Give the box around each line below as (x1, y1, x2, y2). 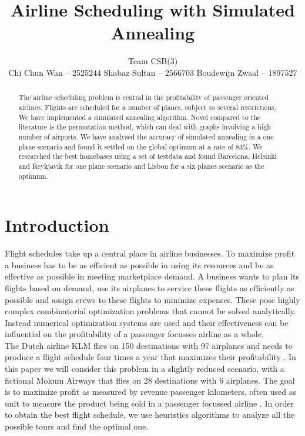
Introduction (5, 213, 109, 237)
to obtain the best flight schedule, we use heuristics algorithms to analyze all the (5, 408, 295, 421)
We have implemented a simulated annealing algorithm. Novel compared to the (18, 112, 261, 122)
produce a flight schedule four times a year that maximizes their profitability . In (5, 351, 296, 363)
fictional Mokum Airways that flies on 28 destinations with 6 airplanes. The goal (5, 374, 295, 386)
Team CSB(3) (128, 55, 178, 67)
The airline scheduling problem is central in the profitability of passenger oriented (18, 92, 269, 102)
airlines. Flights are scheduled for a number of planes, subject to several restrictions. (18, 102, 277, 112)
